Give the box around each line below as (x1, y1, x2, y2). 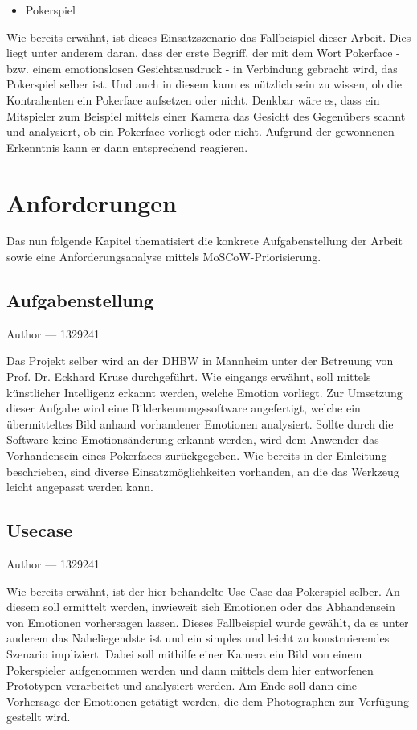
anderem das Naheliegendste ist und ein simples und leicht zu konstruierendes (6, 630, 390, 646)
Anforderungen (6, 186, 177, 219)
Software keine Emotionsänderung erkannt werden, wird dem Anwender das (6, 431, 379, 448)
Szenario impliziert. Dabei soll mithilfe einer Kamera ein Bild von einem (6, 645, 362, 662)
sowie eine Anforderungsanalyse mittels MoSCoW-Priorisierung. (6, 248, 321, 265)
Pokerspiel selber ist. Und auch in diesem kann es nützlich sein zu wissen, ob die (6, 76, 403, 92)
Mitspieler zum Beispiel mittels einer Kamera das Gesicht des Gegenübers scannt (6, 107, 406, 124)
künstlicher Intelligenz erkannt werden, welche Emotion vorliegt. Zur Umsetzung (6, 383, 403, 400)
